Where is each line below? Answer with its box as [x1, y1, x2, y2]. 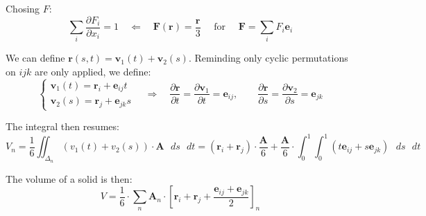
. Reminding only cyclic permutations [188, 51, 348, 65]
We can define [6, 51, 65, 65]
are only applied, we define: [35, 64, 151, 78]
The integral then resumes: [6, 119, 119, 134]
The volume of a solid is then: [6, 171, 133, 186]
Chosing [6, 1, 40, 15]
